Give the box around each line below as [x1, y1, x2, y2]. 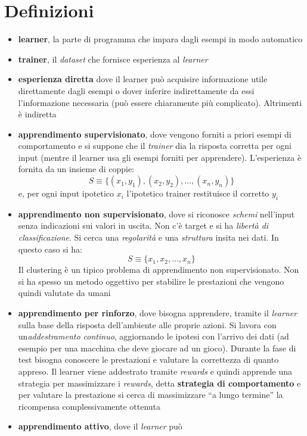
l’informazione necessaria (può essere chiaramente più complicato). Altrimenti [18, 96, 302, 108]
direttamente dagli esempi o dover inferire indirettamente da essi [18, 84, 255, 96]
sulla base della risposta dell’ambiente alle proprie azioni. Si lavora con [18, 318, 277, 331]
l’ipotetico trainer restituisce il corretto [126, 187, 269, 200]
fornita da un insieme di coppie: [18, 163, 134, 175]
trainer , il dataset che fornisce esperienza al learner [18, 52, 208, 65]
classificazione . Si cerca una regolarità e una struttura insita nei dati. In [18, 231, 279, 244]
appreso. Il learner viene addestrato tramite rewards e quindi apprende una [18, 365, 292, 377]
